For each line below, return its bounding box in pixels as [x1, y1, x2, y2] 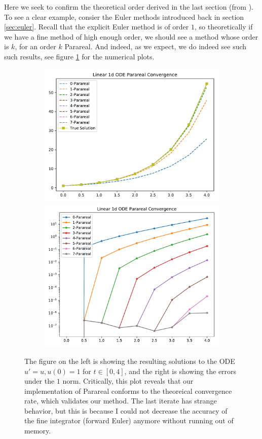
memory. [24, 425, 51, 436]
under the [24, 376, 55, 386]
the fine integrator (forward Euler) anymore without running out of [24, 415, 234, 426]
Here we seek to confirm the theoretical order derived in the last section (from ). [4, 2, 254, 12]
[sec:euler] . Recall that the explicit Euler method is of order [4, 21, 189, 32]
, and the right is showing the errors [124, 365, 237, 376]
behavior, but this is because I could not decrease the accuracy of [24, 405, 228, 416]
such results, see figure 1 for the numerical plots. [4, 51, 155, 61]
